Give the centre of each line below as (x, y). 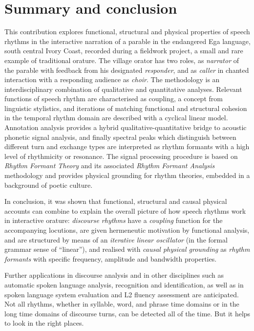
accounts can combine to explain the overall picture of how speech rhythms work (125, 210)
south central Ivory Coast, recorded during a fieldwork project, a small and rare (124, 51)
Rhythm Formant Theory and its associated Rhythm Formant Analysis (110, 165)
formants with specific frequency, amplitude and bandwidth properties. (111, 258)
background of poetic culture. (49, 185)
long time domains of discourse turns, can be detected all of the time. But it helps (127, 313)
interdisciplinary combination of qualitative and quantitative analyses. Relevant (123, 89)
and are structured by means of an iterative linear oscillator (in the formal (116, 239)
